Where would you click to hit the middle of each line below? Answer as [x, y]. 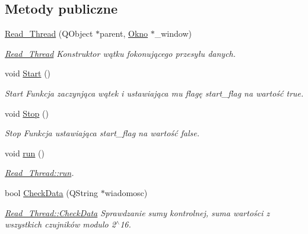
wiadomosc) [126, 192]
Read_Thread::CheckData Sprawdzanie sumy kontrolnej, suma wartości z [137, 212]
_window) [173, 33]
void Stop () [27, 113]
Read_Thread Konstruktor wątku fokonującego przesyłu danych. [120, 53]
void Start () [28, 73]
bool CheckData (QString [51, 192]
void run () [25, 153]
